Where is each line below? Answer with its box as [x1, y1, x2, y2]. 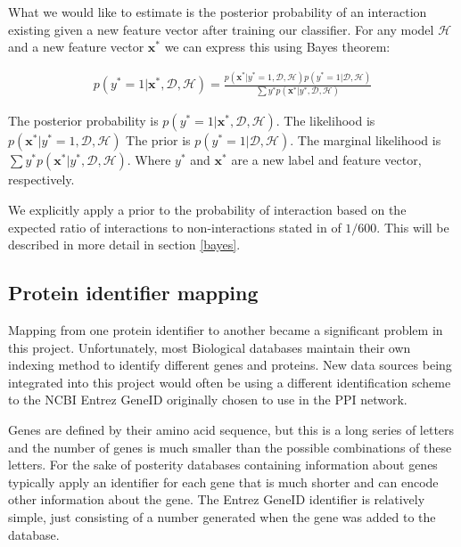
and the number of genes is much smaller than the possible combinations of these [8, 437, 452, 456]
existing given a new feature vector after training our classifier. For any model [8, 20, 434, 38]
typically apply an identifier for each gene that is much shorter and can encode [8, 472, 439, 491]
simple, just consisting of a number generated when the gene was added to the [8, 507, 436, 526]
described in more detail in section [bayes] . [8, 235, 241, 254]
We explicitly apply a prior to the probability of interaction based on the [8, 200, 407, 219]
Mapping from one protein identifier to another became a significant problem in [8, 321, 443, 339]
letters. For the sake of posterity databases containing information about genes [8, 455, 438, 474]
